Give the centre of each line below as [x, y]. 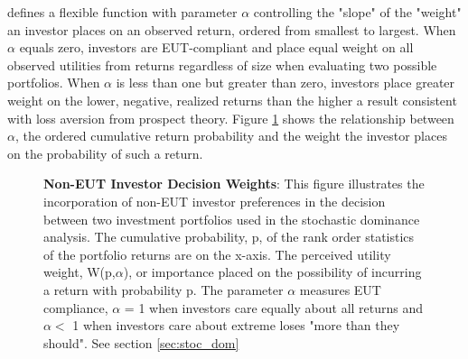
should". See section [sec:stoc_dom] [141, 342]
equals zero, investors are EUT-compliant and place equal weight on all [216, 47]
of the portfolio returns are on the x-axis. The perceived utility [217, 254]
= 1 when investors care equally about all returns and [274, 307]
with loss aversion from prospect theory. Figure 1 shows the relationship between [231, 118]
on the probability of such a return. [105, 153]
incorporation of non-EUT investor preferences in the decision [215, 201]
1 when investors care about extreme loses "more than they [236, 325]
